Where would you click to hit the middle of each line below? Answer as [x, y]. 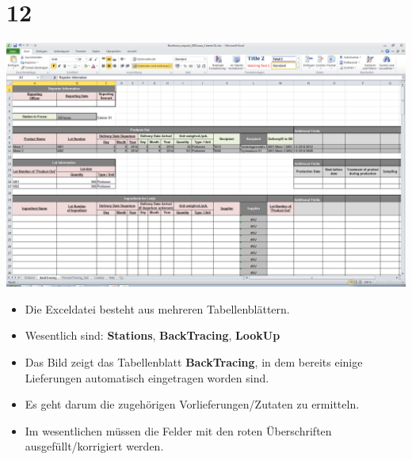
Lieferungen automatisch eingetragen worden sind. [147, 377]
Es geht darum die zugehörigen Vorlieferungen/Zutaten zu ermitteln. [192, 404]
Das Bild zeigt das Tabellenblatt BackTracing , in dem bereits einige [194, 362]
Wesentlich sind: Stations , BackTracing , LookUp [153, 335]
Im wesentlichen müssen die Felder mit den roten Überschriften [178, 430]
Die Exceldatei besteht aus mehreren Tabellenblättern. [157, 308]
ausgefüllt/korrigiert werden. [94, 446]
